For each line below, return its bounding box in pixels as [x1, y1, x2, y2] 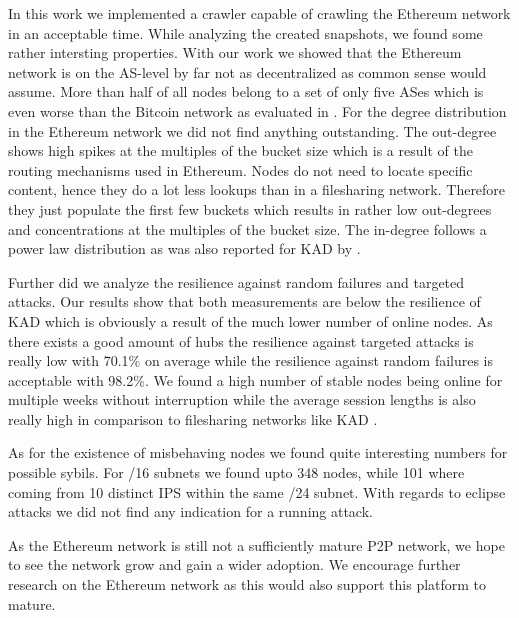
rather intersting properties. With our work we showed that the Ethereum [8, 42, 462, 63]
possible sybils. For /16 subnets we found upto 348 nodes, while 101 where [8, 462, 465, 483]
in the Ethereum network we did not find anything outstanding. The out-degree [8, 120, 497, 141]
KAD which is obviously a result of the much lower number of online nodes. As [8, 310, 493, 331]
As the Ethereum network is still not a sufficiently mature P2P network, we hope [8, 534, 505, 555]
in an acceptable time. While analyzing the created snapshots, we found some [8, 22, 483, 43]
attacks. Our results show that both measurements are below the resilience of [8, 291, 481, 312]
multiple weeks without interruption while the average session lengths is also [8, 389, 476, 410]
